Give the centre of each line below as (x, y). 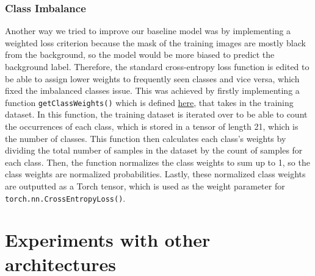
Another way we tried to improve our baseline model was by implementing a (148, 31)
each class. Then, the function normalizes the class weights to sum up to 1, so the (157, 162)
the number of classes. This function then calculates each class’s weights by (146, 138)
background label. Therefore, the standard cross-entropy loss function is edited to (157, 66)
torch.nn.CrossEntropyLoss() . (65, 198)
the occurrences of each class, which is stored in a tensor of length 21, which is (152, 126)
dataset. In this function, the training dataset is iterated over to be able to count (156, 114)
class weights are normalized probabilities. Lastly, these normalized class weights (155, 174)
